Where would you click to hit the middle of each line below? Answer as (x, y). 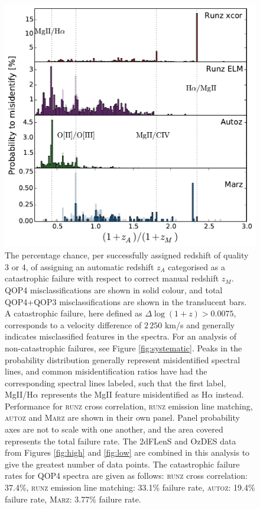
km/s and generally (200, 324)
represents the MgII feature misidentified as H (124, 394)
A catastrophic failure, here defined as (74, 313)
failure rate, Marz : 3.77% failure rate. (73, 499)
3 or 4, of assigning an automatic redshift (79, 266)
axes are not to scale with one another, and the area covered (114, 429)
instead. (230, 394)
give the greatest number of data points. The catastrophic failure (122, 464)
